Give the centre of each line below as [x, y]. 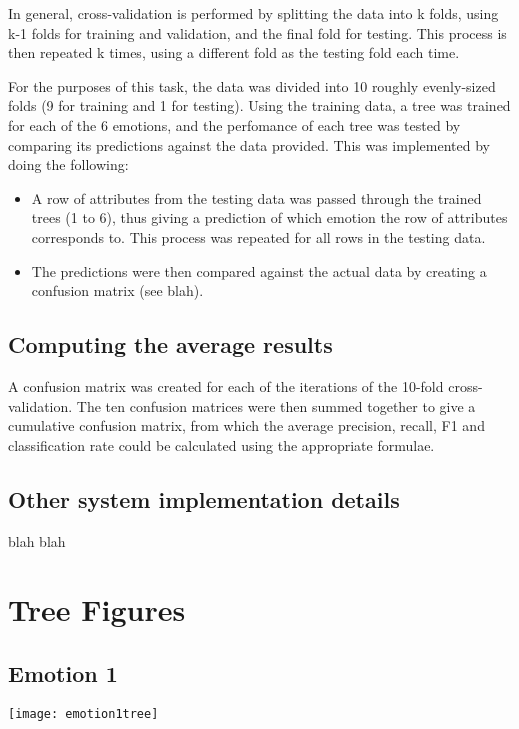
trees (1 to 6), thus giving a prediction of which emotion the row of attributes [269, 217]
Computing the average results [170, 344]
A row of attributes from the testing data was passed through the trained [256, 197]
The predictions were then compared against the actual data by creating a [259, 270]
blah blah [37, 540]
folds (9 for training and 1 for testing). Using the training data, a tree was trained [259, 105]
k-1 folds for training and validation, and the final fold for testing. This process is [257, 32]
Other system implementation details [204, 498]
